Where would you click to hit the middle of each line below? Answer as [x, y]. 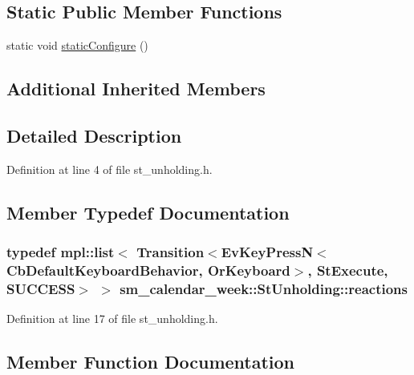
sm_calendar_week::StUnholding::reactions [264, 288]
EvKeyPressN [267, 252]
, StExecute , [348, 270]
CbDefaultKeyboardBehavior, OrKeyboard [148, 270]
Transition [170, 252]
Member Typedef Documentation [148, 212]
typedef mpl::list [61, 252]
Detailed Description [94, 135]
